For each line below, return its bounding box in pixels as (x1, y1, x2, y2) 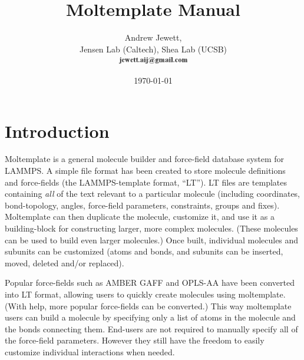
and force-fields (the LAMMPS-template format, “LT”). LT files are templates (5, 176, 288, 188)
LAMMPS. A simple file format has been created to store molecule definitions (5, 164, 286, 177)
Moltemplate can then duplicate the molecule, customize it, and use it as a (5, 210, 275, 223)
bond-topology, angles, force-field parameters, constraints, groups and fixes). (5, 199, 280, 211)
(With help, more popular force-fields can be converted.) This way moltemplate (5, 299, 292, 312)
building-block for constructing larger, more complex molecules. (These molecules (5, 222, 298, 234)
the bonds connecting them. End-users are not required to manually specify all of (5, 322, 298, 335)
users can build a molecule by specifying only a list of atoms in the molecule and (5, 311, 296, 323)
